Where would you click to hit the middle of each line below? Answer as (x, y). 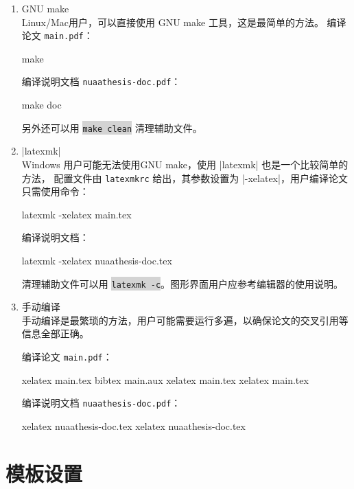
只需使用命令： (55, 191)
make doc (42, 105)
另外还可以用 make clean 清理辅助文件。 (112, 127)
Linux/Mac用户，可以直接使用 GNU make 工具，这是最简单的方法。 (173, 22)
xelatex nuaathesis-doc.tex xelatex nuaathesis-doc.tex (133, 425)
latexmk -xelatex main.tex (76, 214)
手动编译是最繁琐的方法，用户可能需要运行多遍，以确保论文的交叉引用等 (185, 320)
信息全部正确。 (55, 333)
